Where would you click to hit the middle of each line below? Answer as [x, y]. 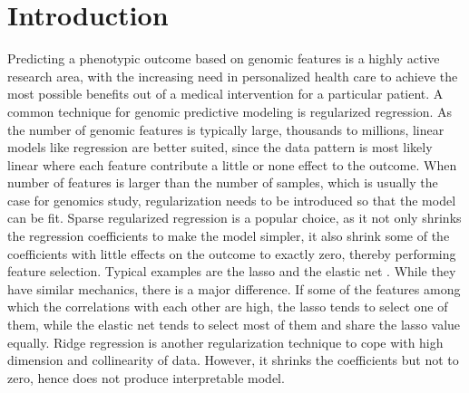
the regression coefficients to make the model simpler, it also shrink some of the [229, 236]
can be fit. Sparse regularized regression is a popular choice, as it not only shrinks [234, 218]
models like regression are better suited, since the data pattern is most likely [220, 147]
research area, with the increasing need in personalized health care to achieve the [233, 76]
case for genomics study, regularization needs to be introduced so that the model [232, 200]
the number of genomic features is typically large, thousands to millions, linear [226, 129]
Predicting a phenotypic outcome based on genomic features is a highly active [224, 58]
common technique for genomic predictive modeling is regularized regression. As [230, 111]
